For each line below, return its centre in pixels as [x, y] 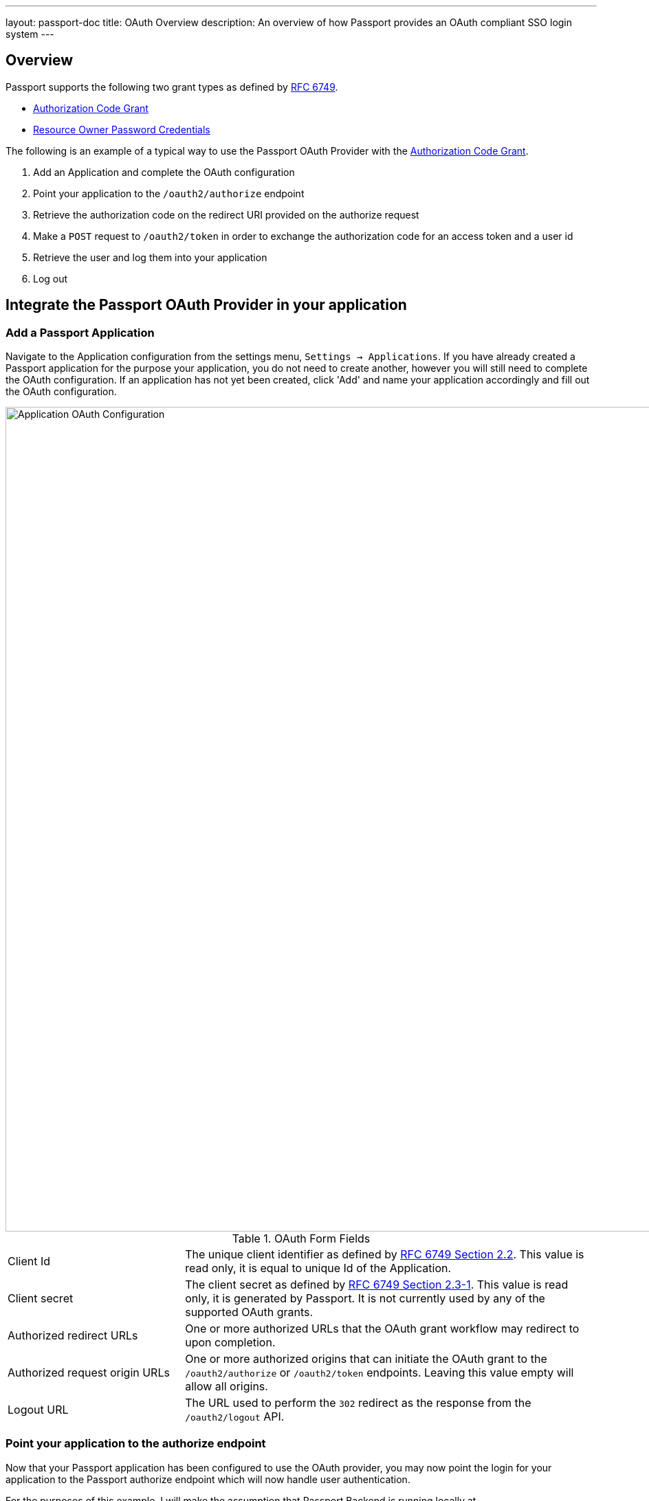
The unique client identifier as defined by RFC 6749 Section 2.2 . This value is [385, 1255]
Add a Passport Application [80, 332]
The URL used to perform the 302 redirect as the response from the [358, 1403]
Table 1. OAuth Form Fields [301, 1239]
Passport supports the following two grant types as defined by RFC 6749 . [172, 87]
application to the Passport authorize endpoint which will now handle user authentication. [208, 1479]
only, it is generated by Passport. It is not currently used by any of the [365, 1299]
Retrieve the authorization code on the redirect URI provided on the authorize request [226, 214]
